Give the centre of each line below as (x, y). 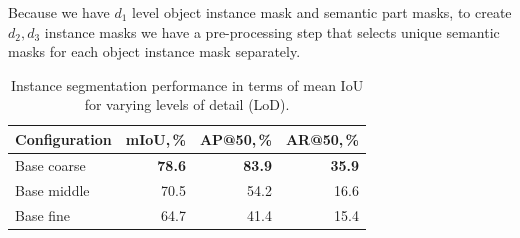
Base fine (43, 214)
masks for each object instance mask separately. (154, 51)
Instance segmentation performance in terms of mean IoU (187, 84)
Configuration (63, 138)
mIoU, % (155, 138)
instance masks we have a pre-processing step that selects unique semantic (272, 31)
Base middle (52, 189)
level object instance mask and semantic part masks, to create (322, 12)
